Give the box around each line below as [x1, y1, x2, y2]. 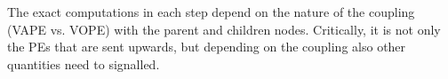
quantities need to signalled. [7, 54, 160, 73]
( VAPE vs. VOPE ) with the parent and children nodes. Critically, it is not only [7, 20, 441, 38]
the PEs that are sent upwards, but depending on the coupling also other [7, 37, 406, 56]
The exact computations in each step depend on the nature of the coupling [7, 3, 415, 20]
